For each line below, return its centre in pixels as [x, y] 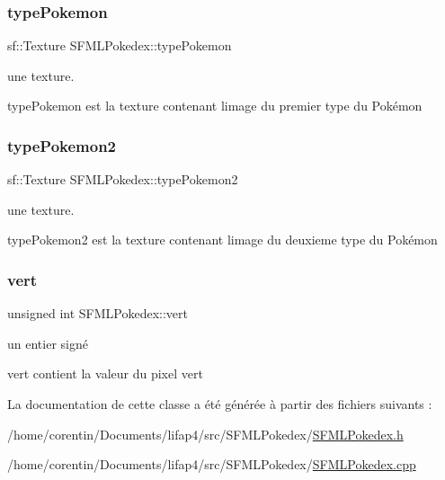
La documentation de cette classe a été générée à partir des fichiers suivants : [220, 404]
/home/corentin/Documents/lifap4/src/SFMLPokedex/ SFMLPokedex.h [205, 434]
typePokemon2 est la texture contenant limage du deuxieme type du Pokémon [222, 240]
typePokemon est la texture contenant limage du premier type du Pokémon [215, 106]
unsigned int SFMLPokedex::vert [98, 313]
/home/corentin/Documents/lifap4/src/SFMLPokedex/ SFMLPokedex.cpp [212, 464]
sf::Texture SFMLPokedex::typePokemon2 [123, 179]
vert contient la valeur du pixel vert [105, 373]
